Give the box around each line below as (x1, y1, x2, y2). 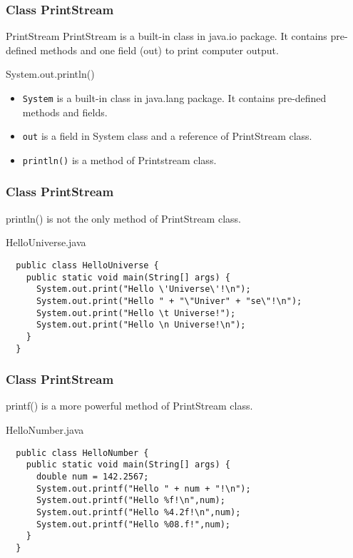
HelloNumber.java (6, 422, 84, 437)
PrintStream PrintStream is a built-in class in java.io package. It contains (6, 29, 327, 44)
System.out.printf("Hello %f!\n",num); (36, 495, 225, 506)
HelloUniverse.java (6, 235, 86, 250)
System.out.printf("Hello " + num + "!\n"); (36, 483, 251, 494)
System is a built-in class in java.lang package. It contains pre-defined (22, 91, 327, 105)
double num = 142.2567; (36, 471, 149, 482)
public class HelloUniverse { (16, 260, 159, 270)
